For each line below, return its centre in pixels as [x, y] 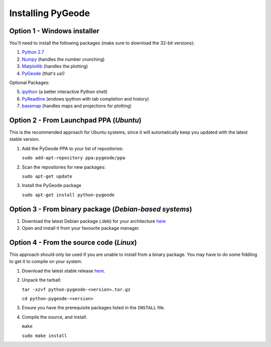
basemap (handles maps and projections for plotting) [77, 106]
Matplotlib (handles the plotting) [55, 66]
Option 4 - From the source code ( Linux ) [73, 242]
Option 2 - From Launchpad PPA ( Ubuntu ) [75, 120]
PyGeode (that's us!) [43, 73]
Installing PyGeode [50, 13]
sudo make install [44, 335]
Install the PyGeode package [51, 186]
